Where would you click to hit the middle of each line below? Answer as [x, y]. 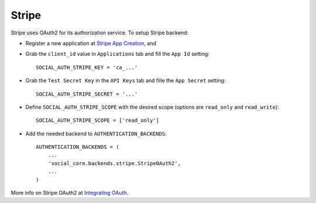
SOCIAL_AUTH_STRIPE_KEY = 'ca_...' [87, 67]
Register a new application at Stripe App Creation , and [91, 43]
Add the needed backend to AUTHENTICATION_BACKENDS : [96, 134]
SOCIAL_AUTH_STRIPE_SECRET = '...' [87, 94]
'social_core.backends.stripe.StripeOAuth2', [114, 163]
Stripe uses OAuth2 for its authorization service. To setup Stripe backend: [100, 33]
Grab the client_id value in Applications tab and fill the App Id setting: [118, 54]
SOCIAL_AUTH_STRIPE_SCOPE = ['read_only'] [98, 120]
